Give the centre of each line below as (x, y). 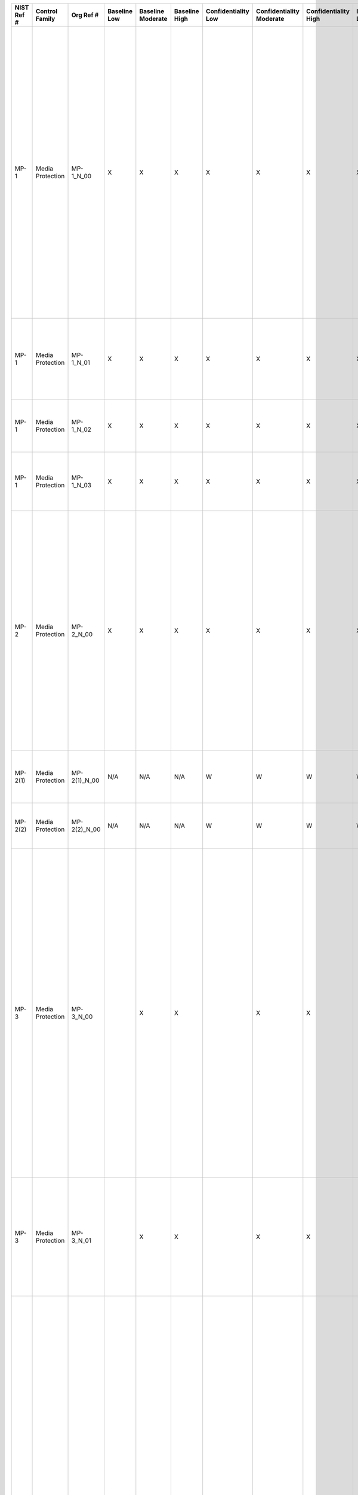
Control (47, 11)
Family (45, 19)
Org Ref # (85, 15)
